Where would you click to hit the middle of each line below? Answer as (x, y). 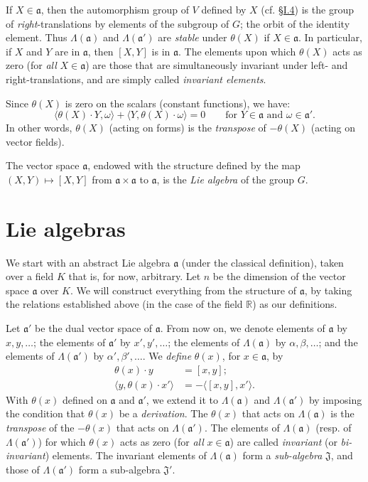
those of (23, 469)
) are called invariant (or (283, 441)
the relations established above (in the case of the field (124, 304)
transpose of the (40, 428)
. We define (167, 356)
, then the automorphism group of (115, 9)
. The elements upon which (237, 51)
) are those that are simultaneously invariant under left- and (217, 65)
